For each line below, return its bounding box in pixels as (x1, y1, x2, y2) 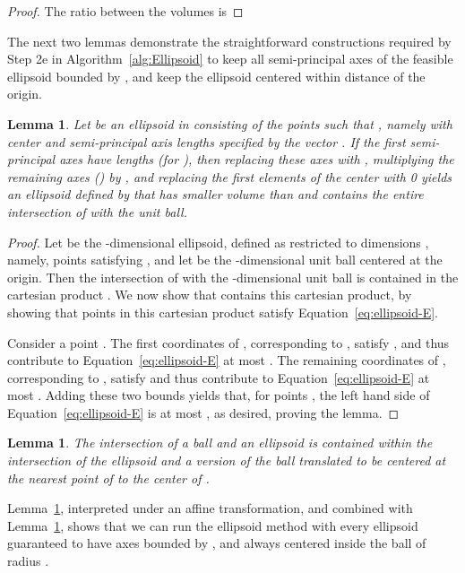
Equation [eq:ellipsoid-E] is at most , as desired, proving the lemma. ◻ (7, 403, 400, 421)
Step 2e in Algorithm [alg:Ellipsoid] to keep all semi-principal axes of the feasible (7, 49, 453, 68)
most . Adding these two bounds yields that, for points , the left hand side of (7, 386, 430, 404)
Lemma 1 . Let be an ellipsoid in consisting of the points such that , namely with (7, 114, 452, 133)
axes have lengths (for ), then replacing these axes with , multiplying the (59, 150, 454, 169)
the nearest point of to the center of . (7, 468, 210, 487)
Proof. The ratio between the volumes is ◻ (7, 2, 244, 20)
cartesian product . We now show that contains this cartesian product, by (7, 285, 412, 304)
